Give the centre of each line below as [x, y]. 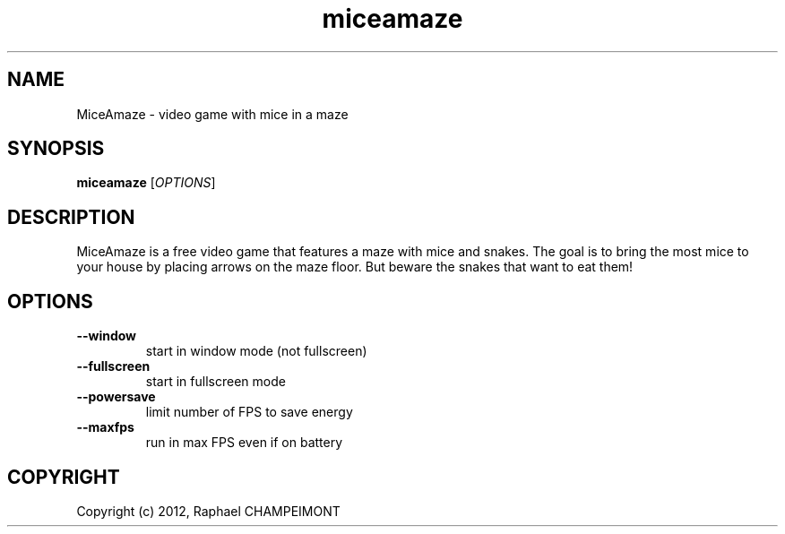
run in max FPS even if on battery [244, 443]
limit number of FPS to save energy [249, 412]
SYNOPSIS [56, 149]
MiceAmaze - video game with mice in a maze [212, 114]
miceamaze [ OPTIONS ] [146, 183]
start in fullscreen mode [216, 382]
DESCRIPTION [71, 217]
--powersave [116, 397]
